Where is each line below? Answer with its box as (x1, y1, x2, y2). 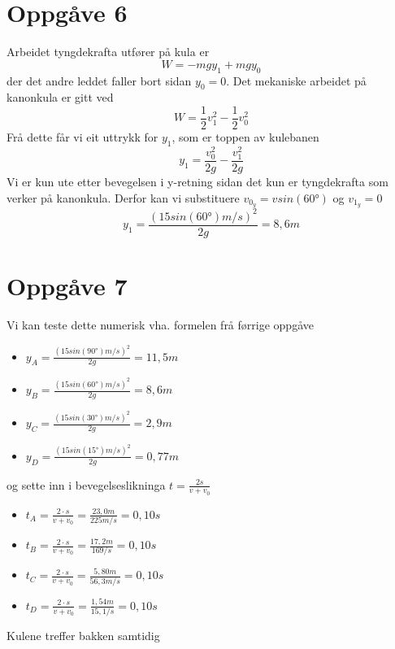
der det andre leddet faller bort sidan (7, 72, 192, 89)
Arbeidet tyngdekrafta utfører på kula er (7, 43, 210, 60)
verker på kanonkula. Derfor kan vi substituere (7, 189, 240, 206)
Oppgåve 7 (7, 269, 128, 303)
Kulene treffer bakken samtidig (7, 627, 160, 644)
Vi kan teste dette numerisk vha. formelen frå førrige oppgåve (7, 316, 314, 333)
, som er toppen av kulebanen (171, 128, 319, 145)
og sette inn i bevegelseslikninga (7, 476, 166, 493)
